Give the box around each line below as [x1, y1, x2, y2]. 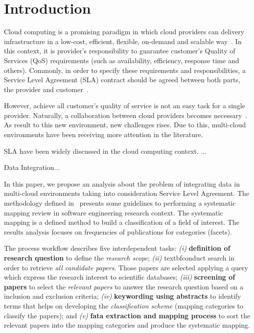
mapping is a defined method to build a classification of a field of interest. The [4, 217, 240, 227]
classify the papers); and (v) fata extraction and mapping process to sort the [4, 310, 251, 320]
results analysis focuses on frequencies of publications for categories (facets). [4, 226, 232, 237]
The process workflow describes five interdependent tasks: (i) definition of [4, 243, 231, 253]
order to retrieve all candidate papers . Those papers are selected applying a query [4, 262, 248, 272]
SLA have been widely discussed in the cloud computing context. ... [4, 145, 207, 156]
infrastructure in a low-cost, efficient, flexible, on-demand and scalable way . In [4, 36, 242, 46]
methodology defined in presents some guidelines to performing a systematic [4, 198, 236, 208]
